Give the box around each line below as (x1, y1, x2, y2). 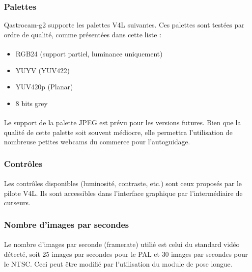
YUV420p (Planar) (15, 82, 73, 92)
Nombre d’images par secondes (4, 218, 129, 230)
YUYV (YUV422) (15, 65, 70, 75)
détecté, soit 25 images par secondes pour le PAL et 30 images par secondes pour (4, 249, 248, 259)
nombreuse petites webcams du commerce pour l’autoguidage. (4, 136, 190, 147)
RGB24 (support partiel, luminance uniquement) (15, 49, 163, 58)
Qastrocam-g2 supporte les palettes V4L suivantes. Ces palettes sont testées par (4, 20, 245, 30)
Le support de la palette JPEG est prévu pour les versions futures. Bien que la (4, 117, 241, 127)
